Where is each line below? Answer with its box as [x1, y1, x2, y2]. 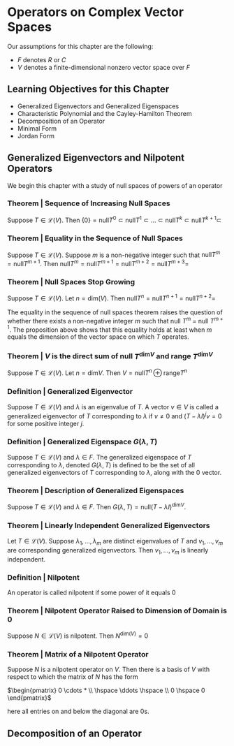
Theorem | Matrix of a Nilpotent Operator [7, 650, 149, 659]
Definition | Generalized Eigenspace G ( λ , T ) [7, 437, 158, 446]
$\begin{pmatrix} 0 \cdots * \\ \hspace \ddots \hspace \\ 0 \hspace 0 [7, 686, 205, 695]
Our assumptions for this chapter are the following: [7, 42, 154, 50]
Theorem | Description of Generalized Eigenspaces [7, 485, 184, 495]
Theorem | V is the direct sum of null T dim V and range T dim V [7, 350, 213, 361]
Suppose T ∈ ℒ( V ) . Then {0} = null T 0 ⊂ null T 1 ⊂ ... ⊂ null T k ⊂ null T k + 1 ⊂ [7, 214, 222, 224]
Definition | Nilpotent [7, 572, 80, 582]
